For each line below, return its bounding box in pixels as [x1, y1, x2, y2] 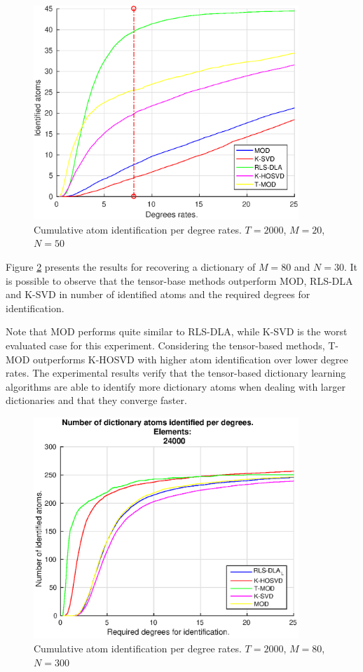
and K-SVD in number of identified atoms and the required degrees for [6, 287, 310, 302]
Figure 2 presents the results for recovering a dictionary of [6, 259, 256, 274]
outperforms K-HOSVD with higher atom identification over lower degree [33, 351, 348, 366]
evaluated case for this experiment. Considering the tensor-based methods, [6, 337, 325, 352]
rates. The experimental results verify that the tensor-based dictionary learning [6, 365, 346, 380]
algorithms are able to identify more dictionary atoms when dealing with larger [6, 379, 345, 394]
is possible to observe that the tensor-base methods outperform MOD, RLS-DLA [6, 273, 353, 288]
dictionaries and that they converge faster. [6, 393, 187, 408]
